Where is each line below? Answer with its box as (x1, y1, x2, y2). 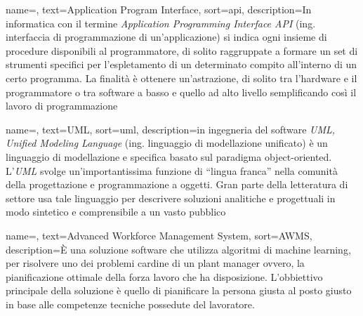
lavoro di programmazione (6, 98, 118, 113)
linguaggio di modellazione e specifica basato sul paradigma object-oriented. (6, 149, 332, 164)
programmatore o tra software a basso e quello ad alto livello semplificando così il (6, 84, 357, 99)
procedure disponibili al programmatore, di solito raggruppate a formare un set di (6, 43, 358, 58)
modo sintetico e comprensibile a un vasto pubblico (6, 204, 226, 219)
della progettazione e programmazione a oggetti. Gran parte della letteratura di (6, 177, 348, 192)
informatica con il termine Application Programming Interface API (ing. (6, 15, 316, 30)
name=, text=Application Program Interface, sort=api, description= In (6, 2, 312, 16)
